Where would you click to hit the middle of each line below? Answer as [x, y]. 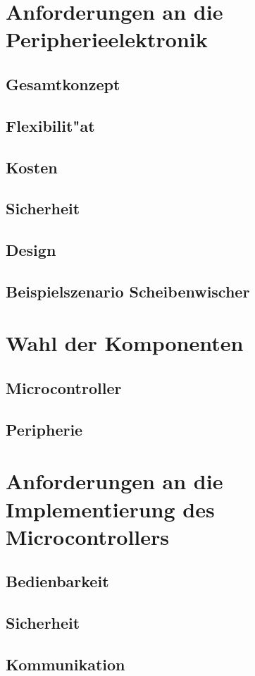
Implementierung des [110, 509]
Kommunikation [66, 664]
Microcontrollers [87, 536]
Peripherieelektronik [107, 39]
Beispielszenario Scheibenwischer [128, 291]
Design [31, 250]
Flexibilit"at [50, 125]
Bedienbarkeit [57, 581]
